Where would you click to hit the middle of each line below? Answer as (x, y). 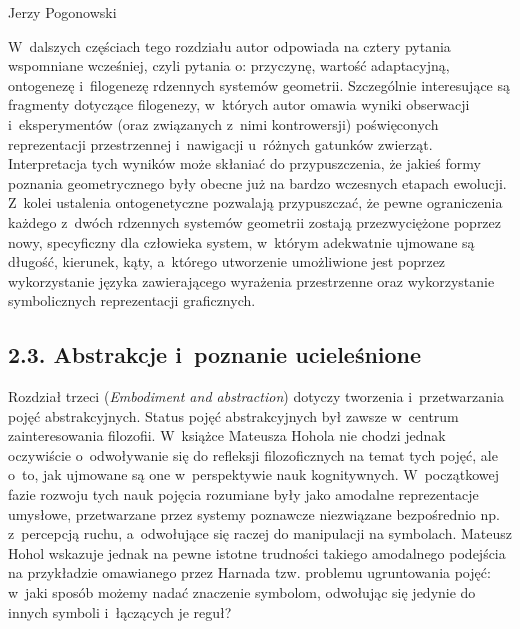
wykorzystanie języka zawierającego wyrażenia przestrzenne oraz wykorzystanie (251, 280)
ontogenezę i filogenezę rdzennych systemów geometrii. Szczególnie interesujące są (259, 84)
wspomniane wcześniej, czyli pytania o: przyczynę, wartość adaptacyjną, (229, 65)
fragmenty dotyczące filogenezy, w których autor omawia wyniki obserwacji (239, 104)
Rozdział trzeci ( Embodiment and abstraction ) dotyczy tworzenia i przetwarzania (256, 396)
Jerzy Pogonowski (62, 12)
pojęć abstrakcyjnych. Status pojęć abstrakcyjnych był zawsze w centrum (233, 415)
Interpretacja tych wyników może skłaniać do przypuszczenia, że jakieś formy (244, 163)
